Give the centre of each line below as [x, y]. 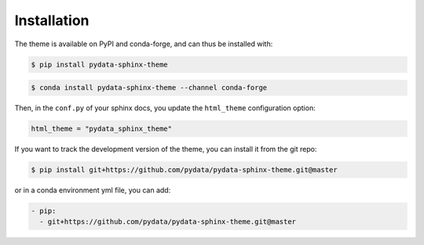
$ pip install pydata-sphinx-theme [99, 64]
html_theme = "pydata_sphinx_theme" [102, 129]
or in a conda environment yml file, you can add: [93, 190]
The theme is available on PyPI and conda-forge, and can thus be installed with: [144, 44]
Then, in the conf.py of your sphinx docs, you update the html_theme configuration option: [165, 108]
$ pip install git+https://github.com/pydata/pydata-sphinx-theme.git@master [184, 170]
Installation [52, 20]
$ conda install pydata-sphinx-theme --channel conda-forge [149, 88]
